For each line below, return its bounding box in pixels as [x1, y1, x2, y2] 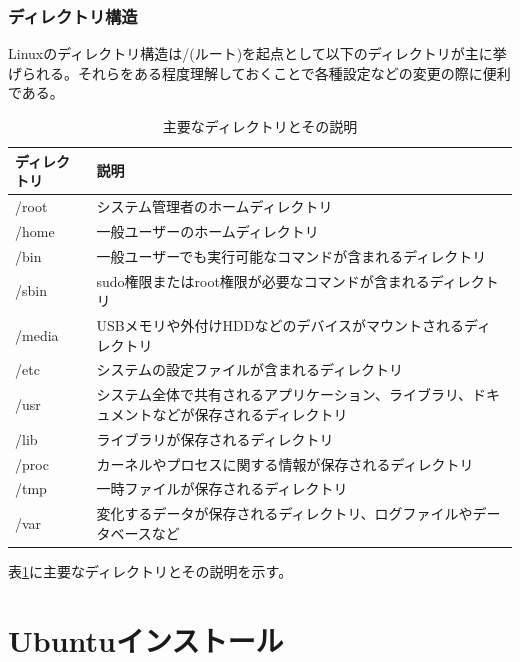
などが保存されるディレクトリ [152, 403, 348, 424]
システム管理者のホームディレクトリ [96, 196, 333, 217]
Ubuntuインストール [8, 619, 284, 660]
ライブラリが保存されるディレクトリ [96, 428, 334, 449]
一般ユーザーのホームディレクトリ [96, 220, 319, 241]
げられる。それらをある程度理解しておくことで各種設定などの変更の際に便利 [8, 62, 511, 83]
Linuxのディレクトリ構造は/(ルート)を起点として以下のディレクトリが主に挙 [8, 43, 507, 64]
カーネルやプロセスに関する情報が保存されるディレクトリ [96, 453, 474, 474]
